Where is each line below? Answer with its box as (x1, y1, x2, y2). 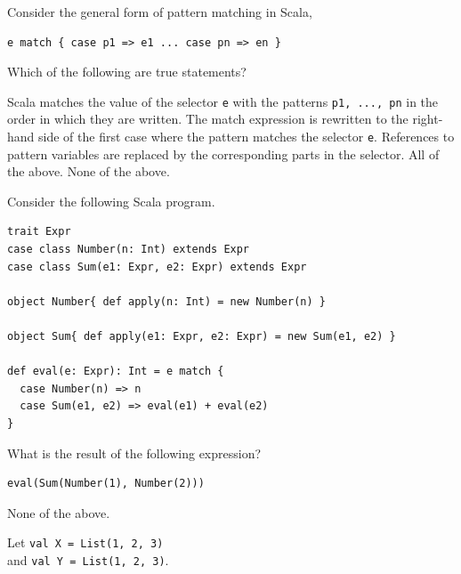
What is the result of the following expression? (7, 443, 262, 462)
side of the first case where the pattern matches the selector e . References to (38, 127, 455, 146)
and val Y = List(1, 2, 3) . (7, 551, 169, 570)
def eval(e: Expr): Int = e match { (7, 365, 224, 378)
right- (412, 109, 443, 128)
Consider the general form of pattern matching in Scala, (7, 3, 312, 20)
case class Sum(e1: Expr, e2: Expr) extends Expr (7, 260, 307, 273)
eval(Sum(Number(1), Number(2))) (7, 477, 205, 490)
